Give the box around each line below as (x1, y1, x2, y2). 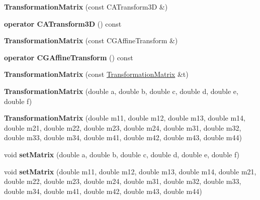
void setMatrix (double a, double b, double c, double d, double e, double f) (4, 149, 240, 159)
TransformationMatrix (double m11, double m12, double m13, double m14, (4, 113, 245, 123)
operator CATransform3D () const (4, 18, 122, 29)
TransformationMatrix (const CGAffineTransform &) (4, 35, 178, 46)
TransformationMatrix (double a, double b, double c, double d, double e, (4, 85, 238, 96)
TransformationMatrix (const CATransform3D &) (4, 2, 168, 12)
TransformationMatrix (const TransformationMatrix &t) (4, 69, 189, 79)
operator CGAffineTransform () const (4, 52, 133, 62)
